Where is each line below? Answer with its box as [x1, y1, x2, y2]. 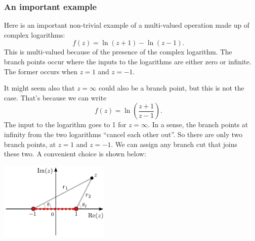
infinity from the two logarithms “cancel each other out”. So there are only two [4, 129, 243, 139]
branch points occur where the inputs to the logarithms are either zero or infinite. [4, 56, 252, 66]
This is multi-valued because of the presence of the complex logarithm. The [4, 47, 232, 57]
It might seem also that [4, 83, 75, 93]
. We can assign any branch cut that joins [111, 139, 237, 149]
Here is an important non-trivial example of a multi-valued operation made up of [4, 20, 250, 30]
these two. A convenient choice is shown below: [4, 148, 146, 159]
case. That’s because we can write [4, 92, 107, 102]
